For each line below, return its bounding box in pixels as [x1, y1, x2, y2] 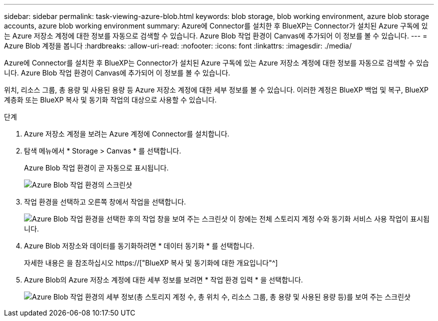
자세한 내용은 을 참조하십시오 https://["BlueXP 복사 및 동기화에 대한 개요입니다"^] [24, 258, 278, 267]
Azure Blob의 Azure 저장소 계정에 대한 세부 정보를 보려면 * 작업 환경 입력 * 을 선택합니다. [24, 275, 303, 284]
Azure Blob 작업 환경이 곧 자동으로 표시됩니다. [24, 163, 169, 172]
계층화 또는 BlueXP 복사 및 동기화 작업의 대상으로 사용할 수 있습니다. [4, 95, 217, 104]
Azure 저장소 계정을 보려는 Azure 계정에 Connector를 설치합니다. [24, 129, 229, 138]
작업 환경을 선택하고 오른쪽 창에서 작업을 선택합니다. [24, 197, 186, 206]
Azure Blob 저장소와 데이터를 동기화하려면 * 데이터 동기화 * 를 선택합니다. [24, 241, 254, 250]
